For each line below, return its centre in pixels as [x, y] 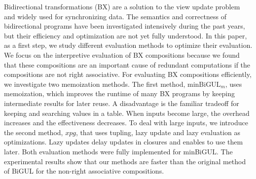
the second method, [34, 132]
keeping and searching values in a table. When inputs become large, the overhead [127, 113]
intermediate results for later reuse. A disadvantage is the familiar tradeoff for [122, 103]
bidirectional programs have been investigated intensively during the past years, [125, 26]
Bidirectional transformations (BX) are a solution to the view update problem [122, 6]
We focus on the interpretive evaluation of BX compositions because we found [122, 54]
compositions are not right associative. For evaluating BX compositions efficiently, [128, 74]
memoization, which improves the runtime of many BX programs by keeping [119, 93]
